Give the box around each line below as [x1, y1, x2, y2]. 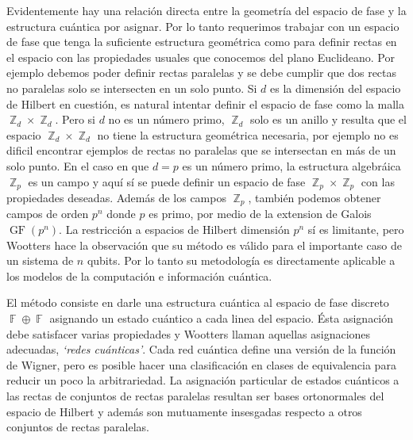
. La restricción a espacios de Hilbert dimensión [59, 221, 290, 238]
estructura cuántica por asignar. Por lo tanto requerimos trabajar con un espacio [6, 17, 399, 34]
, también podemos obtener [248, 189, 381, 205]
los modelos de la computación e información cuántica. [6, 267, 272, 284]
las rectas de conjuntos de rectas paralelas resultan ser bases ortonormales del [6, 387, 384, 404]
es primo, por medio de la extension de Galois [149, 205, 372, 222]
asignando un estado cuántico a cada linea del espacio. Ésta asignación [49, 310, 394, 326]
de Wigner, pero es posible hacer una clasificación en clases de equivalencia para [6, 356, 396, 373]
